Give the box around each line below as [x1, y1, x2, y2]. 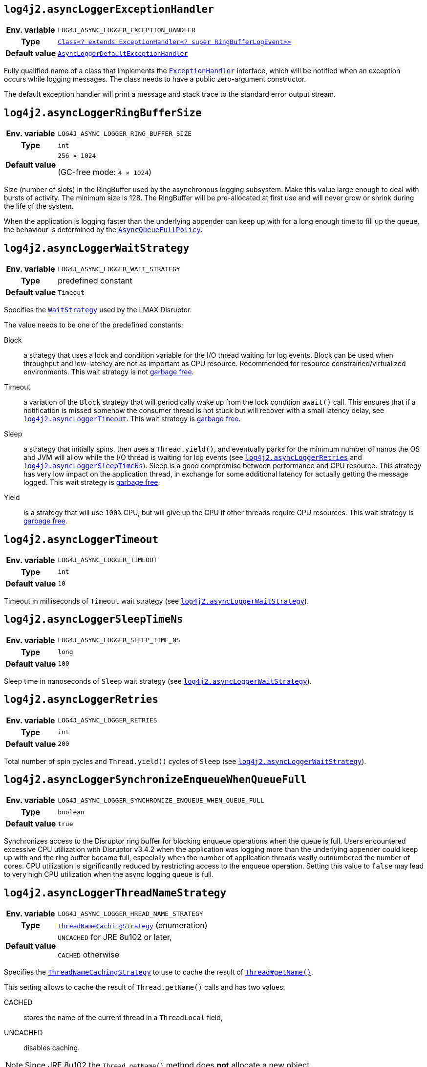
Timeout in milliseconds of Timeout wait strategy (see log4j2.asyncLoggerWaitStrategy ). [4, 596, 309, 605]
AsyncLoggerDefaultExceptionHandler [58, 49, 188, 57]
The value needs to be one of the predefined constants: [4, 321, 183, 329]
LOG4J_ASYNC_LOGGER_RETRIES [58, 717, 157, 724]
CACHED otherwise [58, 950, 120, 960]
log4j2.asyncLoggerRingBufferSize [4, 107, 202, 119]
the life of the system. [4, 202, 74, 211]
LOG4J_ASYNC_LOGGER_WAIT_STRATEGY [58, 265, 180, 273]
